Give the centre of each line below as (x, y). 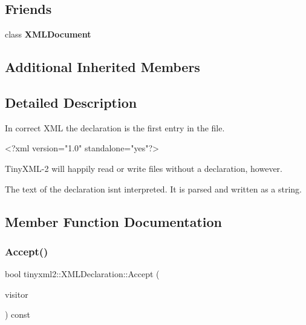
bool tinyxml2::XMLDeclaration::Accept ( (82, 274)
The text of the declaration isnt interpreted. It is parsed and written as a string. (154, 189)
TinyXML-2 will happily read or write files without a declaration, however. (144, 168)
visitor (17, 294)
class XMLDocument (48, 34)
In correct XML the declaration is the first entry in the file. (115, 127)
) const (18, 314)
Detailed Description (71, 102)
